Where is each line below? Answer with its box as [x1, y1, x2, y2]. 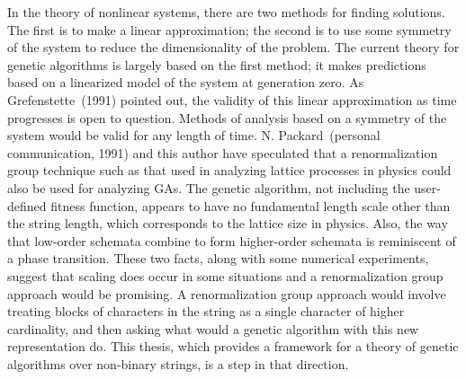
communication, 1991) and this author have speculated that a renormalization [7, 143, 438, 162]
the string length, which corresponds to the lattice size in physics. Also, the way [7, 214, 448, 233]
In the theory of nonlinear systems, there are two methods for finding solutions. [7, 3, 445, 21]
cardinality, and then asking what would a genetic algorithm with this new [7, 319, 419, 338]
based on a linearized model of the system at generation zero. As [7, 73, 364, 92]
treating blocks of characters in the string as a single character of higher [7, 302, 405, 321]
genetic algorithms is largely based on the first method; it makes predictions [7, 55, 426, 74]
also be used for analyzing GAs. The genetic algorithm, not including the [7, 178, 410, 197]
